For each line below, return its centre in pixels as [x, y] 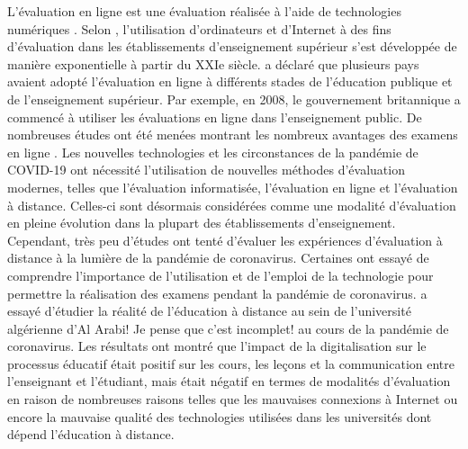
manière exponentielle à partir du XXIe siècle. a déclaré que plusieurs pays [213, 63]
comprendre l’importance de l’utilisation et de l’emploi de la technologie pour [220, 275]
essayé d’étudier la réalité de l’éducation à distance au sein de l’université [209, 311]
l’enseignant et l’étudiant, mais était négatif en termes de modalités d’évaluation [229, 381]
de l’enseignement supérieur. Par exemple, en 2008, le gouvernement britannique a [234, 99]
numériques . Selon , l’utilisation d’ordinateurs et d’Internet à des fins [199, 28]
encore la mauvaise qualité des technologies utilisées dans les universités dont [220, 416]
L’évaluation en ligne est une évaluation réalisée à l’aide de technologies [204, 11]
